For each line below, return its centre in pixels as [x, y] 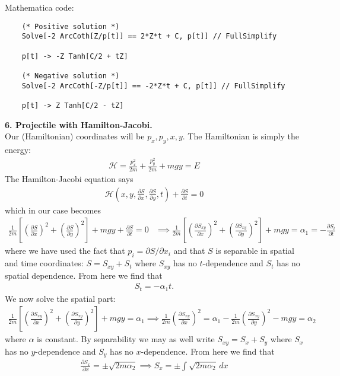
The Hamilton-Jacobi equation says [69, 179]
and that [189, 251]
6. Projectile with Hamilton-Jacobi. [79, 124]
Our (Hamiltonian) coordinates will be [75, 136]
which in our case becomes [53, 210]
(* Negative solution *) [71, 76]
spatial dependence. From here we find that [84, 275]
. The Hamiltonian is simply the [241, 136]
